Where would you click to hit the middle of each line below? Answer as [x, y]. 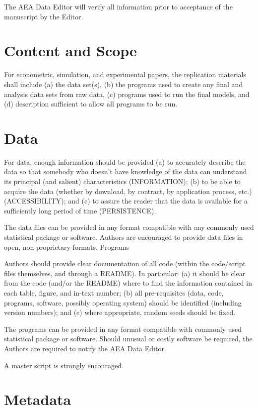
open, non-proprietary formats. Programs [67, 247]
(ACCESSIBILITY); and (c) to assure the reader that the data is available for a [126, 201]
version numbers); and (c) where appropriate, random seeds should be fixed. [120, 312]
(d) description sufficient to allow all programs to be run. [91, 104]
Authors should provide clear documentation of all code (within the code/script [125, 263]
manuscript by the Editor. [44, 16]
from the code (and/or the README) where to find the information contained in [128, 283]
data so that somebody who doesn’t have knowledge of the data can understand [126, 171]
